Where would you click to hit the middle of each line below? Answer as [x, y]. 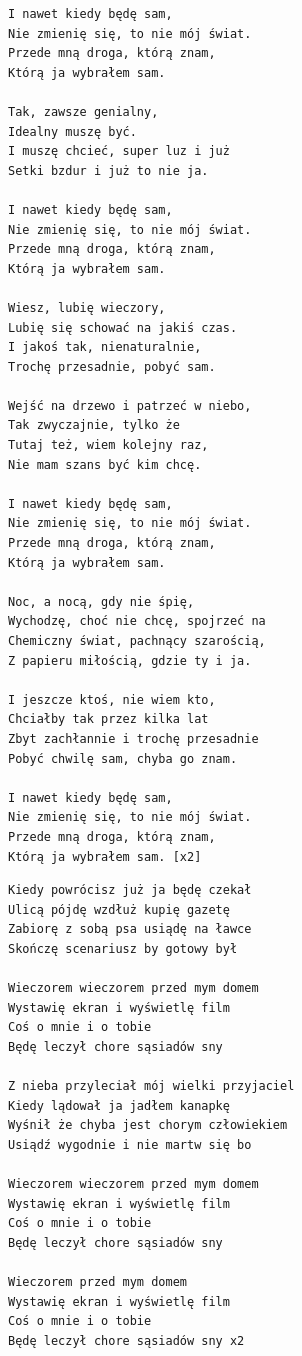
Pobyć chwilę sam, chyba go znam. [123, 758]
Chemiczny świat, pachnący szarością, [137, 641]
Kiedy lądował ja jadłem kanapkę [119, 1105]
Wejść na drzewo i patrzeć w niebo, [130, 405]
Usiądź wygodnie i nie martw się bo [130, 1144]
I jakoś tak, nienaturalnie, [105, 347]
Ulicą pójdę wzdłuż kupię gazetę [119, 909]
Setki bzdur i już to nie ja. [108, 170]
